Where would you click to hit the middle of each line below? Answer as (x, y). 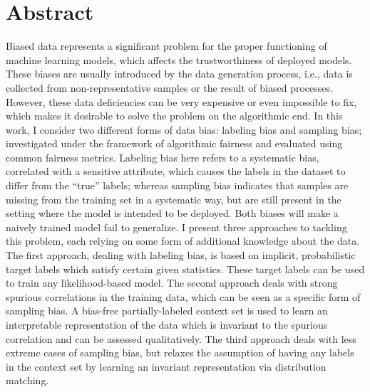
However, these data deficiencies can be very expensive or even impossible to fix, (181, 101)
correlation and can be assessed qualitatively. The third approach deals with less (181, 338)
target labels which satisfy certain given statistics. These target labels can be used (185, 269)
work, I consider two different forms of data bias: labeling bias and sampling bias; (184, 129)
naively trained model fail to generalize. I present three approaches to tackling (176, 227)
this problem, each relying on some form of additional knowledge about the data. (183, 241)
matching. (27, 380)
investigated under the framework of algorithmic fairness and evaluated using (174, 143)
